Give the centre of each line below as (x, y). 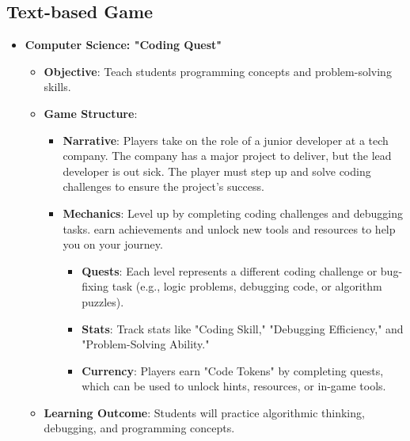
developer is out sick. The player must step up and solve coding (217, 171)
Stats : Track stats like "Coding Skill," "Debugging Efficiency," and (243, 328)
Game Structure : (91, 113)
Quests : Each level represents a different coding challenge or (230, 270)
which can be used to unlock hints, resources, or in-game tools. (234, 386)
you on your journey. (113, 244)
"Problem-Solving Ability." (146, 344)
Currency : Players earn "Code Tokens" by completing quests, (233, 370)
